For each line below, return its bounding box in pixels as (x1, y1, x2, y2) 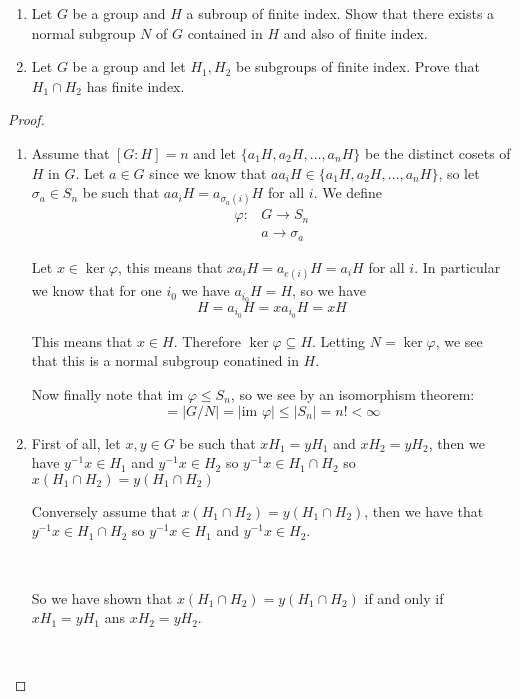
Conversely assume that (31, 500, 177, 521)
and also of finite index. (283, 22, 428, 43)
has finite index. (86, 75, 185, 96)
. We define (313, 182, 383, 203)
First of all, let (31, 432, 121, 453)
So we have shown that (31, 587, 173, 608)
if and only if (364, 587, 444, 608)
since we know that (149, 162, 267, 183)
